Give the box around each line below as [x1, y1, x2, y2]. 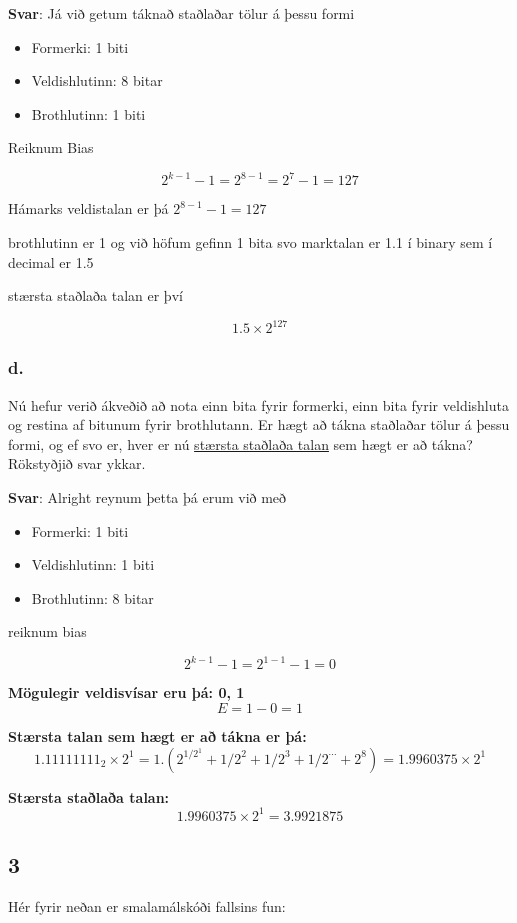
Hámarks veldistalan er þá [8, 198, 169, 219]
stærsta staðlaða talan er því [8, 285, 183, 306]
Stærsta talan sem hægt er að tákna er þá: [8, 726, 307, 746]
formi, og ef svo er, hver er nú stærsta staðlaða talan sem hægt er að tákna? [8, 433, 473, 454]
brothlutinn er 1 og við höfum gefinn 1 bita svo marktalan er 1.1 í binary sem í [8, 232, 493, 253]
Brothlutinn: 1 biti [31, 103, 146, 124]
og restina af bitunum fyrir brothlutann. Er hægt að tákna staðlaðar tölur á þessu [8, 414, 510, 435]
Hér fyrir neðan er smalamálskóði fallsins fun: [8, 895, 286, 916]
